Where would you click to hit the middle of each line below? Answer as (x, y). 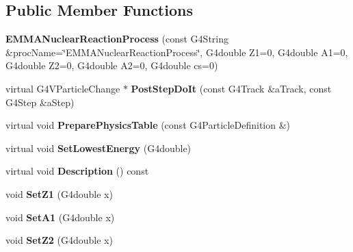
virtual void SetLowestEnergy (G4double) (99, 148)
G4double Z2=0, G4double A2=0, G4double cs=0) (112, 65)
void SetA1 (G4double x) (60, 217)
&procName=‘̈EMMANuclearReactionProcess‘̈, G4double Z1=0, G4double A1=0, (177, 52)
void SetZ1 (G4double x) (59, 193)
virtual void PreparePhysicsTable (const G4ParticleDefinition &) (148, 125)
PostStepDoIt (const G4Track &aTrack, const (231, 88)
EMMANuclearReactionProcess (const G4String (117, 39)
